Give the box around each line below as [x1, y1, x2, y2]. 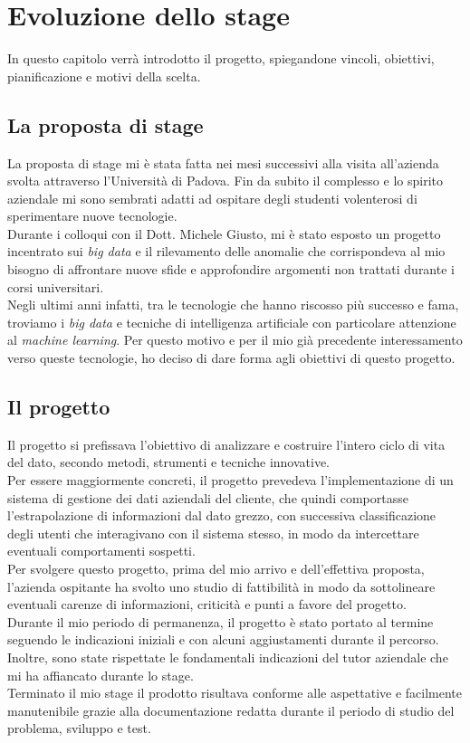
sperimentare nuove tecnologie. [7, 206, 177, 225]
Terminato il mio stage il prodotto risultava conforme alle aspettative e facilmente [7, 683, 463, 702]
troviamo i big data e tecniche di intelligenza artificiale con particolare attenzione [7, 312, 456, 331]
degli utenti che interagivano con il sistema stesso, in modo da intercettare [7, 523, 419, 542]
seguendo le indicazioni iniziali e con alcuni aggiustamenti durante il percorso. [7, 630, 439, 649]
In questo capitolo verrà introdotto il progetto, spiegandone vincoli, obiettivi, [7, 49, 435, 68]
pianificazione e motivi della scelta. [7, 66, 201, 85]
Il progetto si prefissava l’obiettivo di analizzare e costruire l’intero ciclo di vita [7, 434, 446, 453]
